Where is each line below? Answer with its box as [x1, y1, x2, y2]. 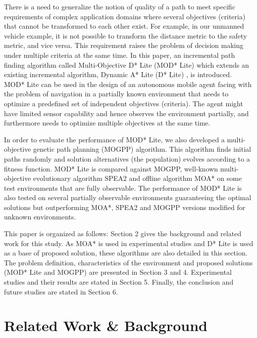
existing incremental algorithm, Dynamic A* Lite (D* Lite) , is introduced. [4, 69, 232, 80]
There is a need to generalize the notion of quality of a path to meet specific [4, 1, 235, 11]
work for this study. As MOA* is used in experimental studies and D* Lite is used [4, 238, 254, 248]
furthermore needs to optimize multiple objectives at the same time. [4, 118, 210, 128]
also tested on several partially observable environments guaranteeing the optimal [4, 192, 252, 203]
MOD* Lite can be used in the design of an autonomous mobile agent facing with [4, 79, 252, 89]
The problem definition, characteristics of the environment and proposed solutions [4, 257, 253, 267]
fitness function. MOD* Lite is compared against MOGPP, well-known [4, 163, 218, 173]
